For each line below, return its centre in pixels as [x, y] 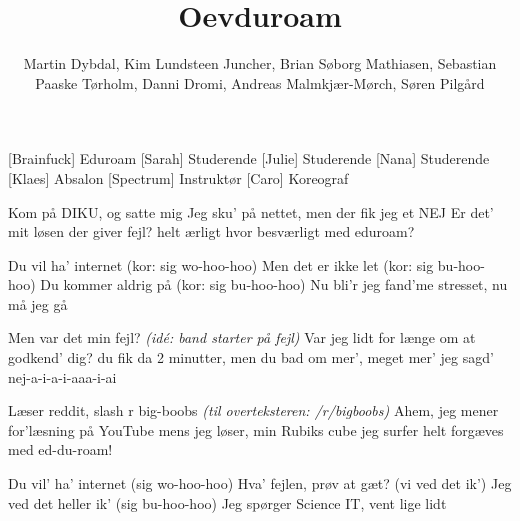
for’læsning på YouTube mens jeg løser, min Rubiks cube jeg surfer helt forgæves [256, 429]
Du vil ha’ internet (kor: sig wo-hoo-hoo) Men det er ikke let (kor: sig [221, 264]
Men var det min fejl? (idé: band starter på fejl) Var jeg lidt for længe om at [242, 337]
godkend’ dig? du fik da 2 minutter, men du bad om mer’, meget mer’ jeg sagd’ [251, 357]
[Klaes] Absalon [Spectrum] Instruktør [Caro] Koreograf [178, 177]
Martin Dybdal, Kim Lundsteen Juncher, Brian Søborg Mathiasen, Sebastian [260, 63]
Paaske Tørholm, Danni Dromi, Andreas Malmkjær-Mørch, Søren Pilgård [260, 82]
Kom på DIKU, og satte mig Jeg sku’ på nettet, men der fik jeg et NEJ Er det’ [251, 211]
